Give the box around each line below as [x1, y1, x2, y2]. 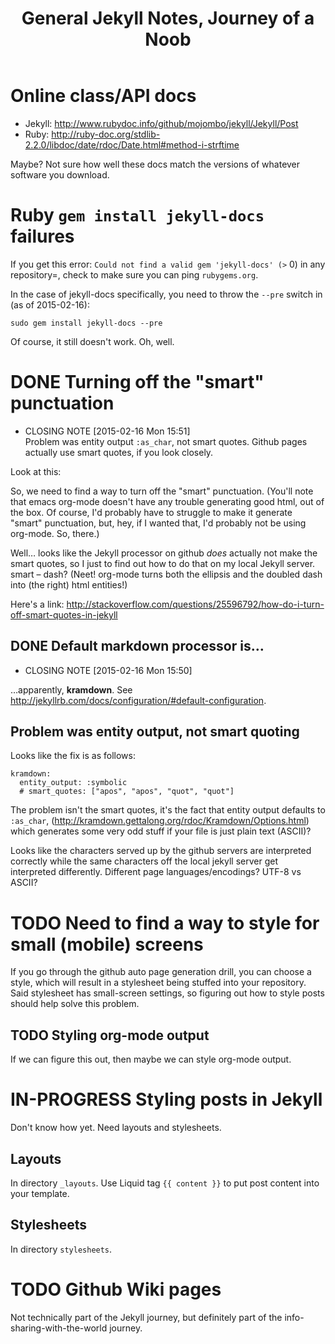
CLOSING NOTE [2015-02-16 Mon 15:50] [24, 664, 193, 676]
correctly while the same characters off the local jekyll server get [10, 855, 279, 867]
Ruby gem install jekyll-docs [10, 204, 265, 227]
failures [10, 225, 75, 248]
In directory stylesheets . [10, 1243, 113, 1255]
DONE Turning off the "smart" [10, 371, 265, 394]
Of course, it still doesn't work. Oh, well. [10, 335, 175, 347]
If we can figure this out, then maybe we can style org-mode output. [10, 1053, 292, 1066]
